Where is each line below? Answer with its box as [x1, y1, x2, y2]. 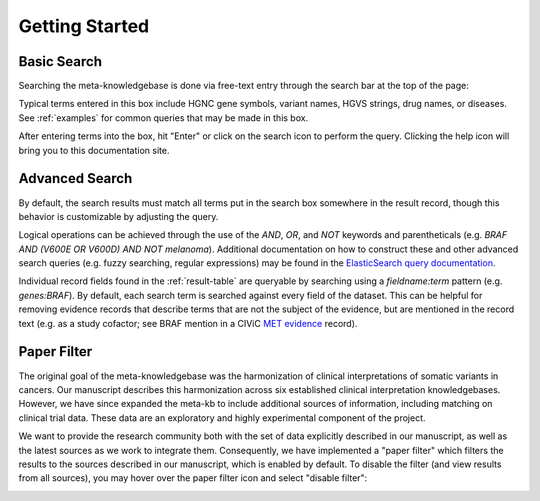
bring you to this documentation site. [18, 144, 170, 156]
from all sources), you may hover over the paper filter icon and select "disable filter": [18, 472, 368, 484]
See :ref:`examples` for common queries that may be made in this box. [18, 111, 309, 124]
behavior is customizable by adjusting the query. [18, 210, 219, 222]
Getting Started [18, 15, 150, 37]
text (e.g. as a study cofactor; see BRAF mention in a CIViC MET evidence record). [18, 317, 358, 329]
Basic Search [18, 53, 102, 70]
